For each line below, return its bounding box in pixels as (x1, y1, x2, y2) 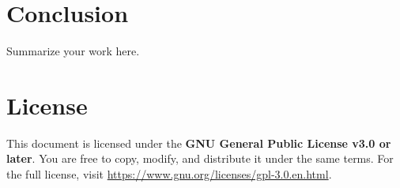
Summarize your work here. (6, 43, 140, 59)
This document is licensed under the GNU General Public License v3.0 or (6, 134, 391, 151)
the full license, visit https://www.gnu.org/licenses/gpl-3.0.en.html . (6, 166, 332, 182)
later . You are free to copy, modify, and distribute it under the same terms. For (6, 150, 394, 167)
